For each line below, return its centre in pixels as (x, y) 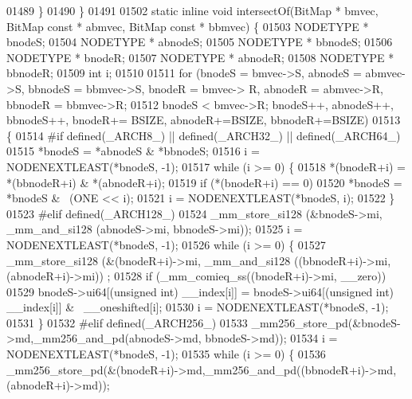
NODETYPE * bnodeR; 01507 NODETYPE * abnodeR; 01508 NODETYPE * (200, 57)
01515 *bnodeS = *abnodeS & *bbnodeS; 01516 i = (133, 151)
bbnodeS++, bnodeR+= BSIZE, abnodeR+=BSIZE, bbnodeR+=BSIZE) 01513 (204, 120)
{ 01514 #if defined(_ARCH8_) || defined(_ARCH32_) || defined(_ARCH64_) (204, 135)
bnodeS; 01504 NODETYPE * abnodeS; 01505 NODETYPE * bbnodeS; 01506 (200, 42)
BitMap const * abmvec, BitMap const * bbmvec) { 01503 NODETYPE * (188, 26)
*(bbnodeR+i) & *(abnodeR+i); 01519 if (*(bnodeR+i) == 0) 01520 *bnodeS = (204, 182)
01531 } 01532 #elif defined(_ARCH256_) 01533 (127, 322)
